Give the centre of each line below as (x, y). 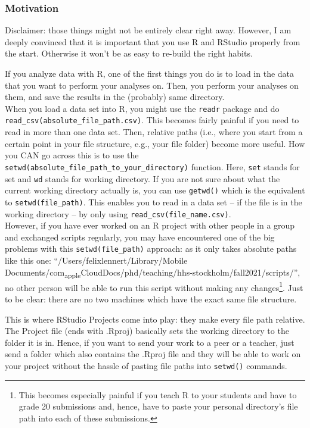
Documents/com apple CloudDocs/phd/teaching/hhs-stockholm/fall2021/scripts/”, (153, 273)
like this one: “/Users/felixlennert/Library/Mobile (96, 260)
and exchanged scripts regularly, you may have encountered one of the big (140, 237)
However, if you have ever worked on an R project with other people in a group (150, 225)
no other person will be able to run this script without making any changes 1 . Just (154, 286)
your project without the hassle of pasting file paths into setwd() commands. (146, 365)
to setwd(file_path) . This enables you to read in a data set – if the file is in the (154, 201)
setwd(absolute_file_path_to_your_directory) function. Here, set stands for (152, 166)
